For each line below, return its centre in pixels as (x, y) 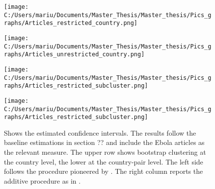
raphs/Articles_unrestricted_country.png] (74, 55)
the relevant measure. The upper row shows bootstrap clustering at (105, 152)
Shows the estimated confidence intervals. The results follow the (100, 132)
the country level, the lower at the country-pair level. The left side (104, 161)
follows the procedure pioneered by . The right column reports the (104, 171)
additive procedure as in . (42, 180)
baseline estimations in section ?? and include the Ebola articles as (104, 142)
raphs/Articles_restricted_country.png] (71, 23)
